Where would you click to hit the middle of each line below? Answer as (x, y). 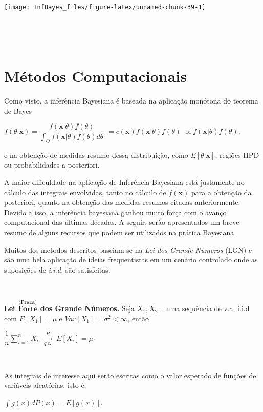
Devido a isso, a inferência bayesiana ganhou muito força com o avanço (115, 212)
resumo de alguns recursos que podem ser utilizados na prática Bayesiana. (120, 232)
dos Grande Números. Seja (87, 308)
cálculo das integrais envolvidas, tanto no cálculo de (85, 192)
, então (138, 318)
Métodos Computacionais (95, 76)
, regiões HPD (237, 154)
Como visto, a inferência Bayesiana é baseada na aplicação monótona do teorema (131, 100)
